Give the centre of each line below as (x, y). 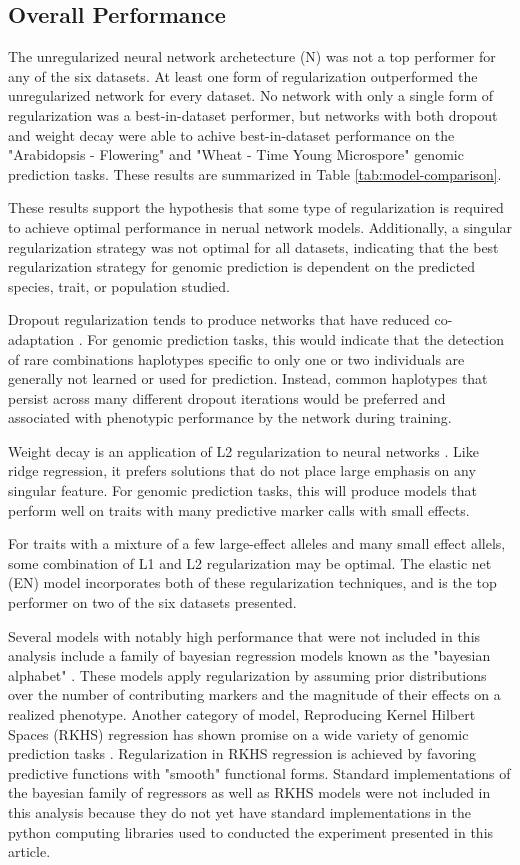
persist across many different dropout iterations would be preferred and (227, 397)
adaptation (41, 338)
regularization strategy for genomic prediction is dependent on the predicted (242, 266)
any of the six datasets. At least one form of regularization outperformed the (243, 75)
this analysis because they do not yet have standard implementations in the (239, 811)
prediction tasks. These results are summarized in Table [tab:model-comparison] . (255, 173)
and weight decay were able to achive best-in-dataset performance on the (231, 134)
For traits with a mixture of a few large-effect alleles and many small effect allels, (257, 543)
